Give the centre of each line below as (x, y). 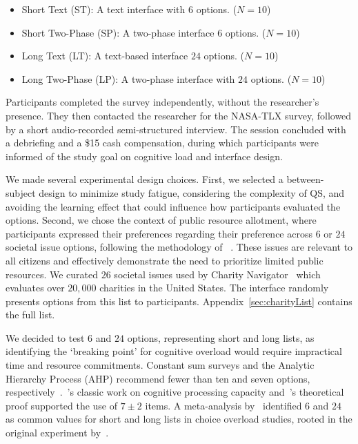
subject (21, 192)
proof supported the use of (62, 405)
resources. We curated (52, 274)
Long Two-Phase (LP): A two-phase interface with (128, 78)
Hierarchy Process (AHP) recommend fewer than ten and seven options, (158, 378)
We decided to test (45, 337)
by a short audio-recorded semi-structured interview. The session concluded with (176, 129)
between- (305, 179)
